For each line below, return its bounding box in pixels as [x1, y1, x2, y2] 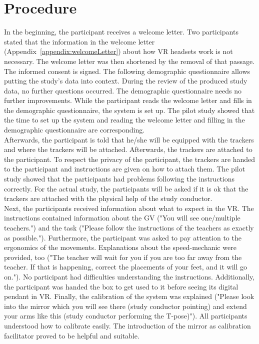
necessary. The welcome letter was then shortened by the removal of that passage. [4, 55, 255, 66]
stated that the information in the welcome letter [4, 36, 155, 46]
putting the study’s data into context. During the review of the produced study [4, 75, 247, 86]
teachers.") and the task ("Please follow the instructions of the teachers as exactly [4, 222, 254, 232]
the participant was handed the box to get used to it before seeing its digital [4, 281, 238, 291]
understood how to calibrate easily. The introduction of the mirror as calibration [4, 320, 251, 330]
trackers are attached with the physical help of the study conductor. [4, 193, 212, 203]
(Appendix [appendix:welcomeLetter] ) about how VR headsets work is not [4, 46, 233, 56]
